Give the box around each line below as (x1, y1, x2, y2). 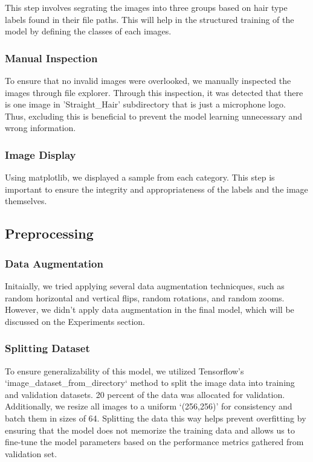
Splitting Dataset (5, 341, 90, 356)
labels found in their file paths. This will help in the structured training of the (5, 13, 294, 25)
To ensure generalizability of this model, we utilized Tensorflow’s (5, 364, 244, 377)
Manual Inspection (5, 50, 98, 65)
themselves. (5, 194, 47, 207)
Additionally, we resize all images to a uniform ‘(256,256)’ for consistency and (5, 400, 292, 412)
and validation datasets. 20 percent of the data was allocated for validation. (5, 388, 285, 400)
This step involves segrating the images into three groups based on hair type (5, 1, 288, 13)
